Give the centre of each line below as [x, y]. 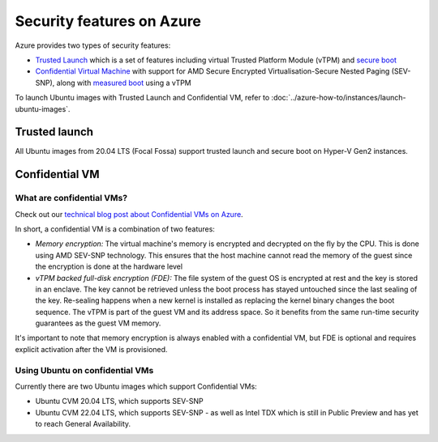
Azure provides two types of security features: [93, 45]
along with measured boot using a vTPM [124, 83]
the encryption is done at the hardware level [109, 266]
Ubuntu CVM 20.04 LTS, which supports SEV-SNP [119, 402]
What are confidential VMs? [71, 198]
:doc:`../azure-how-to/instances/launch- [339, 98]
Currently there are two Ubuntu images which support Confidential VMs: [136, 386]
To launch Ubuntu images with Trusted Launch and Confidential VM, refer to [142, 98]
